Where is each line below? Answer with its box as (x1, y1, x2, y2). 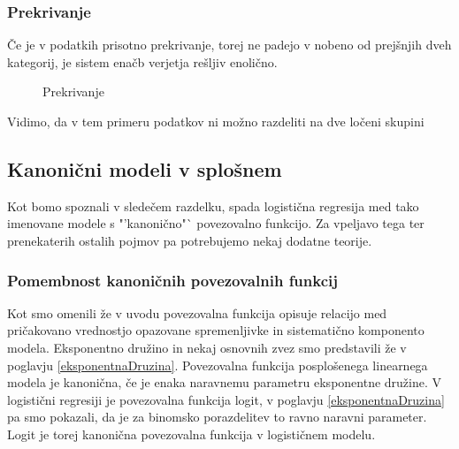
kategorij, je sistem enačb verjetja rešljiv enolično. (7, 52, 278, 71)
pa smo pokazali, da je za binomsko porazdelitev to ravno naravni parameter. (7, 407, 427, 426)
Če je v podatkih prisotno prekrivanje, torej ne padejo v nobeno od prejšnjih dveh (7, 35, 452, 54)
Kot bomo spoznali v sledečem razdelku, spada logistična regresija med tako (7, 196, 419, 215)
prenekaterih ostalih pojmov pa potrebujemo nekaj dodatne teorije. (7, 231, 372, 249)
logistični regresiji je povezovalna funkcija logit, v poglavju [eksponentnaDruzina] (7, 390, 445, 408)
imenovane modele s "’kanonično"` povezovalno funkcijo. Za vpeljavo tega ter (7, 214, 425, 232)
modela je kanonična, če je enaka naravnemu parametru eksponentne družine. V (7, 373, 442, 392)
